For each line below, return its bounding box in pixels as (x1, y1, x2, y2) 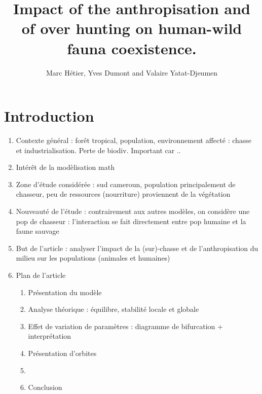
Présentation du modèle (28, 286, 102, 297)
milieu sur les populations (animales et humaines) (16, 253, 170, 263)
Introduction (4, 105, 94, 126)
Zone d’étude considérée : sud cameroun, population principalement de (16, 178, 236, 189)
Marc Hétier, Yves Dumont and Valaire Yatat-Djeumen (46, 67, 218, 78)
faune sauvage (16, 226, 59, 236)
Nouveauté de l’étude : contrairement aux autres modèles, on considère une (16, 206, 250, 216)
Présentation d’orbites (28, 347, 97, 358)
